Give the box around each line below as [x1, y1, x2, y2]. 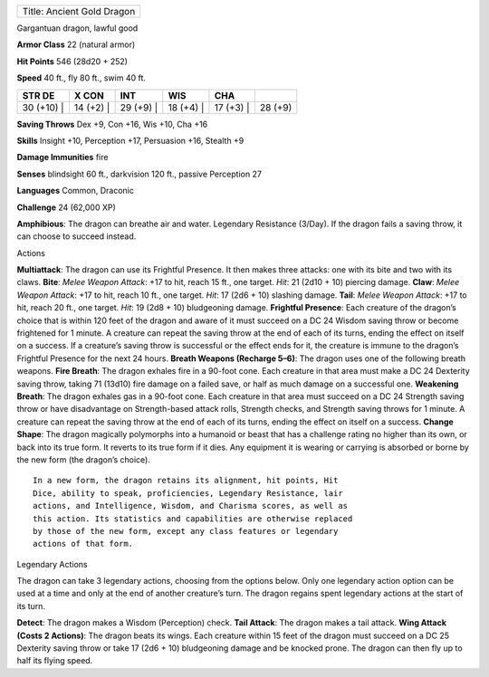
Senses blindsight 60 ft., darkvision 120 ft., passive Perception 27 [16, 168, 263, 179]
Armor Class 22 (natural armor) [16, 39, 136, 50]
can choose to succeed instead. [16, 231, 137, 242]
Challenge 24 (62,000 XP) [16, 202, 117, 213]
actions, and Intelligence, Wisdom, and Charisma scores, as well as [33, 501, 349, 511]
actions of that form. [33, 539, 134, 549]
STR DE [22, 89, 55, 101]
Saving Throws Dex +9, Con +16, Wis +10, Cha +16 [16, 119, 208, 129]
